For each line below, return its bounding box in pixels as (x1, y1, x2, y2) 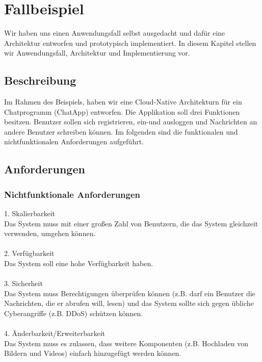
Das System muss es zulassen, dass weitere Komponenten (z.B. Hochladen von (4, 338, 248, 348)
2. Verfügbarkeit (4, 248, 55, 258)
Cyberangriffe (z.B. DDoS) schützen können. (4, 308, 143, 319)
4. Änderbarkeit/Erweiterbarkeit (4, 328, 105, 339)
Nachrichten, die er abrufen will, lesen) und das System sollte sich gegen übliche (4, 298, 254, 308)
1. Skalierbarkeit (4, 208, 56, 219)
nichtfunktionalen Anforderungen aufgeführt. (4, 136, 144, 147)
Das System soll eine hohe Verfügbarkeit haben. (4, 258, 153, 269)
